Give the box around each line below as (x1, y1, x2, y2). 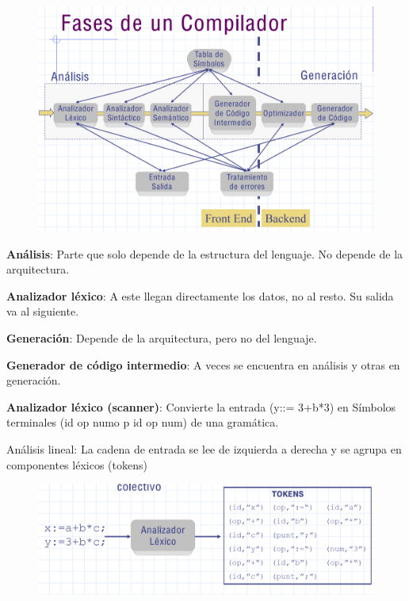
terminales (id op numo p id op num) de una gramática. (6, 414, 279, 431)
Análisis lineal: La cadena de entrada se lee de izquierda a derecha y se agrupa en (6, 440, 402, 457)
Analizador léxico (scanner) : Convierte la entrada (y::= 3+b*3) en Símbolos (6, 398, 396, 415)
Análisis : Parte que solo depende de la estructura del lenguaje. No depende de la (6, 245, 403, 262)
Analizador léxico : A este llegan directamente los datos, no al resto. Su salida (6, 287, 394, 304)
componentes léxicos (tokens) (6, 456, 147, 473)
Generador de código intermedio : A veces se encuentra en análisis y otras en (6, 356, 400, 373)
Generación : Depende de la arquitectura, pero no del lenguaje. (6, 330, 317, 346)
